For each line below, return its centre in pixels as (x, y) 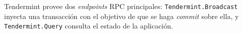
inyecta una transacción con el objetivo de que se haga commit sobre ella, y (121, 16)
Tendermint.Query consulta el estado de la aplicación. (89, 26)
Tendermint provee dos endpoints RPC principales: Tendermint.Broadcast (121, 6)
